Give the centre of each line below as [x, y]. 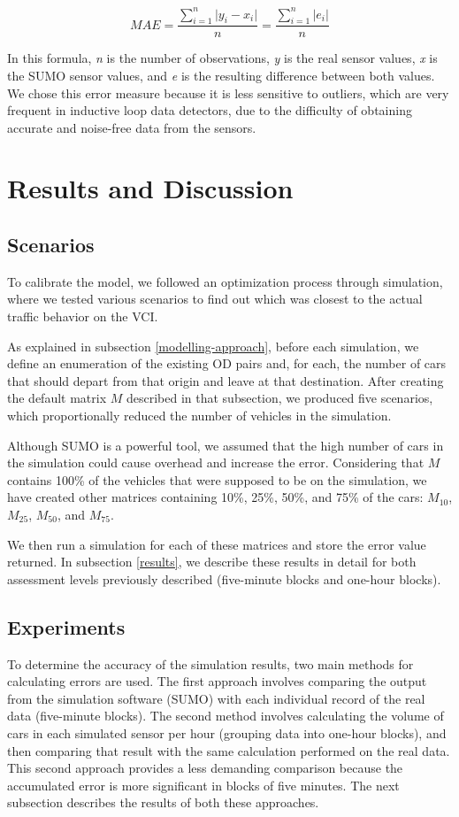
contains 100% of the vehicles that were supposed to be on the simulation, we [217, 479]
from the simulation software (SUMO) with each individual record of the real [216, 698]
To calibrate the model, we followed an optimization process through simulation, [225, 281]
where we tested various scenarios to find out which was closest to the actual [215, 299]
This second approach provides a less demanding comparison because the [205, 768]
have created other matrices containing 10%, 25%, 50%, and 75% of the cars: [215, 497]
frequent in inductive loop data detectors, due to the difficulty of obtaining [210, 110]
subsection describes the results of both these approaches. [163, 802]
